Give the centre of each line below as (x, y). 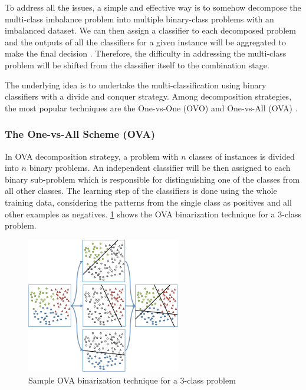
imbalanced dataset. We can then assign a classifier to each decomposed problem (150, 30)
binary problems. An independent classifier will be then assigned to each (160, 168)
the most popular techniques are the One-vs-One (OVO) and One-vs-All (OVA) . (151, 108)
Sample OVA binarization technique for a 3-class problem (132, 380)
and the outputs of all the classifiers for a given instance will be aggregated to (145, 42)
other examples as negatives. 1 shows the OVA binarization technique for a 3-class (153, 214)
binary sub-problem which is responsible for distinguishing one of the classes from (152, 179)
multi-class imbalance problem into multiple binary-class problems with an (139, 19)
